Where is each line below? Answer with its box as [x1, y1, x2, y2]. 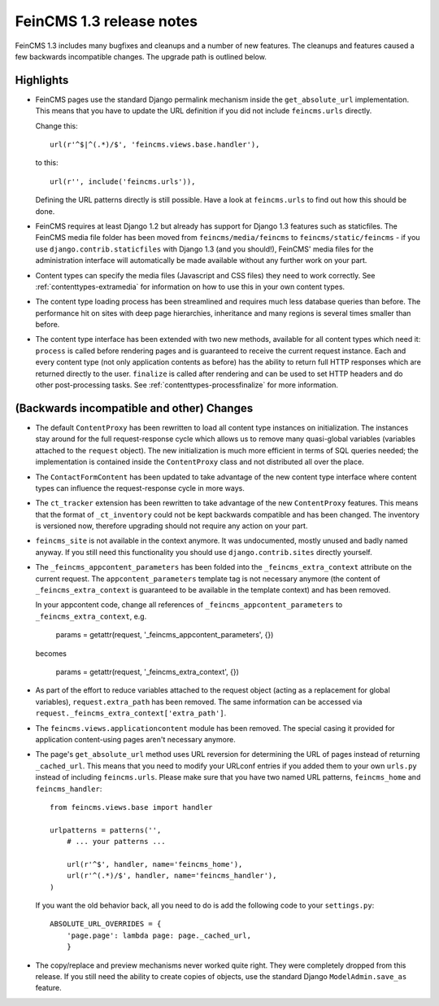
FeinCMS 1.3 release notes [15, 12, 198, 30]
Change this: [35, 120, 78, 130]
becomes [35, 648, 67, 658]
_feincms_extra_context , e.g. [35, 611, 147, 621]
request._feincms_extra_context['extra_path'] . [35, 708, 227, 718]
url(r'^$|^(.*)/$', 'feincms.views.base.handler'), [50, 140, 260, 150]
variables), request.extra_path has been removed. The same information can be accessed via [35, 697, 363, 706]
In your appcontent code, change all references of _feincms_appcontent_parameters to [35, 600, 343, 610]
